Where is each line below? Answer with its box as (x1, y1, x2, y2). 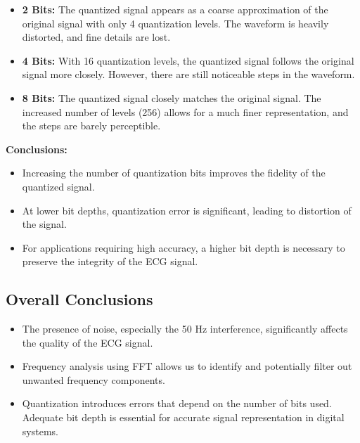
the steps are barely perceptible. (22, 118, 161, 133)
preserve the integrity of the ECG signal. (22, 254, 198, 269)
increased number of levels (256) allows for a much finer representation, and (22, 104, 349, 119)
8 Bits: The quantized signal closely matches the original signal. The (22, 90, 321, 105)
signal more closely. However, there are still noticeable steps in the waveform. (22, 67, 355, 82)
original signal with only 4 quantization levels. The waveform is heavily (22, 15, 329, 30)
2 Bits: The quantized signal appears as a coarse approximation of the (22, 2, 328, 16)
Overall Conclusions (6, 288, 153, 310)
